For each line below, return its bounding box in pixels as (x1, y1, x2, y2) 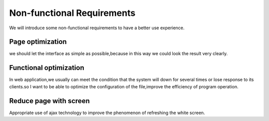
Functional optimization (9, 63, 85, 72)
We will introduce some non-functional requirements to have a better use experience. (9, 25, 185, 31)
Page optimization (9, 38, 67, 46)
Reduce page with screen (9, 97, 90, 105)
